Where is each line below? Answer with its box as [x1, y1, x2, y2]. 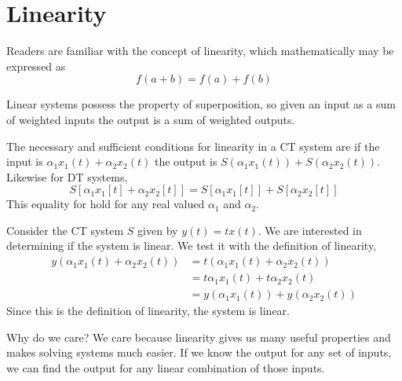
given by [137, 222, 178, 238]
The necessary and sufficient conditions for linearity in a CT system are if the [6, 137, 380, 154]
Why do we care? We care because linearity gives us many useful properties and [6, 328, 391, 345]
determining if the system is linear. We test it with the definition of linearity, [6, 237, 377, 254]
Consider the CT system [6, 222, 124, 238]
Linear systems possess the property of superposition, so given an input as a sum [6, 96, 396, 112]
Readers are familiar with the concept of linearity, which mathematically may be [6, 42, 394, 59]
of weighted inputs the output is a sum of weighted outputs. [6, 111, 295, 127]
